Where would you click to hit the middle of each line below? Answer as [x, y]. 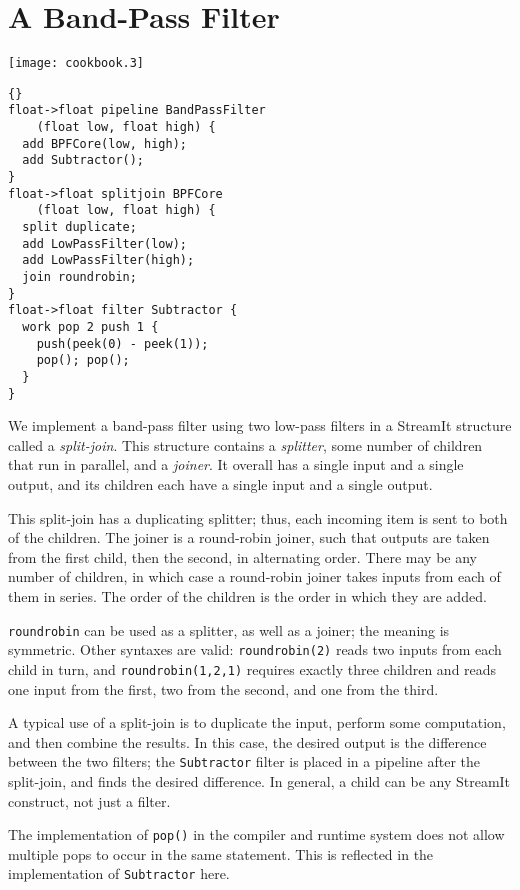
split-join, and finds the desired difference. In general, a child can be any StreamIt [259, 781]
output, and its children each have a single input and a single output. [220, 484]
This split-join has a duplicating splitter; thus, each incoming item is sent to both [258, 517]
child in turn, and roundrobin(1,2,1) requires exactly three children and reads [252, 668]
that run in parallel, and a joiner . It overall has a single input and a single [236, 464]
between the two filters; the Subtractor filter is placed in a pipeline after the [244, 761]
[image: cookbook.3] [76, 63]
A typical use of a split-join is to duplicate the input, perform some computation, [257, 722]
